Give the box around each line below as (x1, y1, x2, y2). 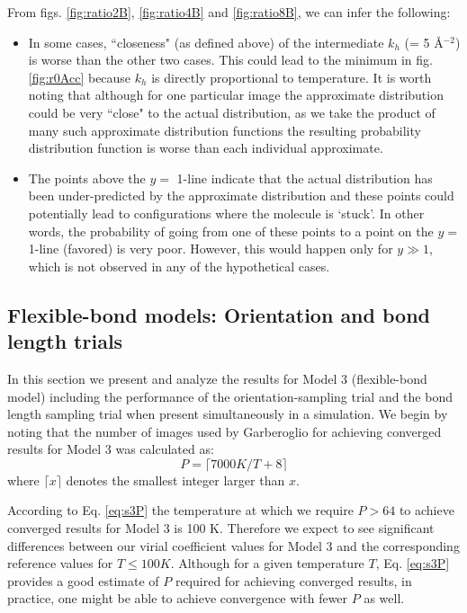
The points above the (28, 168, 146, 187)
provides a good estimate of (7, 571, 159, 590)
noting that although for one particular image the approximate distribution (28, 85, 444, 104)
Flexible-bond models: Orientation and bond (7, 300, 430, 328)
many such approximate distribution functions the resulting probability (28, 120, 421, 139)
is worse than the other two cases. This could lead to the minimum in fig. (28, 50, 433, 69)
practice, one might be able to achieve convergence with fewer (7, 589, 348, 608)
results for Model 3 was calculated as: (7, 440, 214, 458)
